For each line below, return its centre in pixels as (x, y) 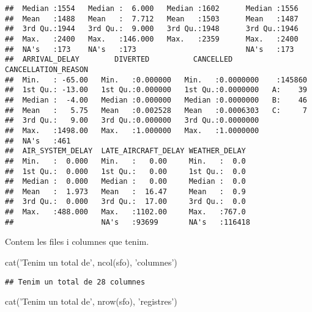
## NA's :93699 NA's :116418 (128, 222)
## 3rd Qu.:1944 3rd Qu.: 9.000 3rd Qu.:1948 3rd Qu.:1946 (152, 29)
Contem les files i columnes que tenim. (77, 241)
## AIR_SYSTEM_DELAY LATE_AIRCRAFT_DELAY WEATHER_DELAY (125, 151)
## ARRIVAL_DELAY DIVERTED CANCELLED (119, 60)
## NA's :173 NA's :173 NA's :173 (150, 49)
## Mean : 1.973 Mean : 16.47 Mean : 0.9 (125, 191)
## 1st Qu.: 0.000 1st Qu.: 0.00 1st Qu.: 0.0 (125, 171)
